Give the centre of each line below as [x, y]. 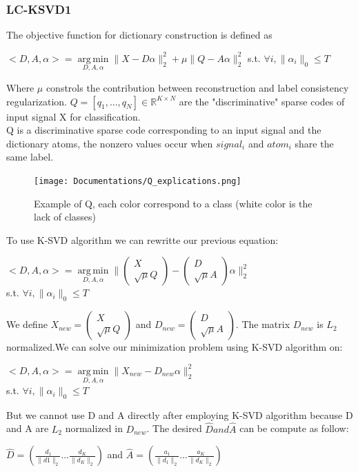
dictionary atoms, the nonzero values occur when [110, 143]
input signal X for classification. [73, 116]
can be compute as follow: [294, 428]
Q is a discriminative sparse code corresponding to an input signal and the [164, 130]
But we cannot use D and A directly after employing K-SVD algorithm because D [180, 414]
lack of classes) [65, 217]
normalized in [94, 428]
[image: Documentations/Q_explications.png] [138, 181]
